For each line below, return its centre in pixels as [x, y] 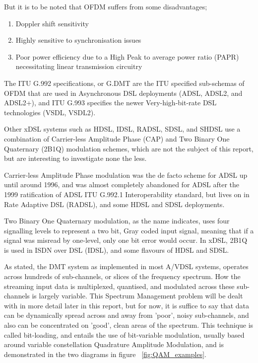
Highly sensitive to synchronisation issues [78, 40]
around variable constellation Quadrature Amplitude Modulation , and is [114, 344]
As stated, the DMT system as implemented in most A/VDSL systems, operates [126, 266]
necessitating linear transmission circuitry [79, 66]
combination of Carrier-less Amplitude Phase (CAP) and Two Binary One [117, 138]
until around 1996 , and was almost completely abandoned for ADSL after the [122, 184]
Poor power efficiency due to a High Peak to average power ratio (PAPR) [127, 56]
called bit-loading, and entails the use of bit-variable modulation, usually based [124, 334]
